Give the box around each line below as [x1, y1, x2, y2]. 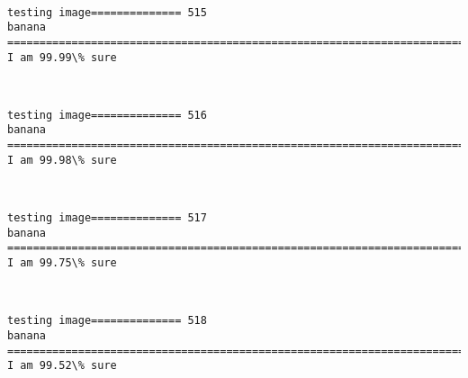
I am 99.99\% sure [7, 50, 117, 64]
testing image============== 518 [7, 314, 207, 328]
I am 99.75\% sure [7, 256, 117, 269]
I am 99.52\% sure [7, 359, 117, 373]
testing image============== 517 [7, 211, 207, 225]
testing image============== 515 [7, 5, 207, 19]
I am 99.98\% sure [7, 153, 117, 166]
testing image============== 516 [7, 108, 207, 121]
